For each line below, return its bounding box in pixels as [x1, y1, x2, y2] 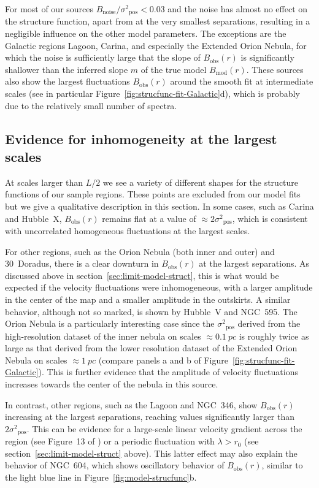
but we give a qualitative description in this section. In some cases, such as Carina [5, 199, 314, 212]
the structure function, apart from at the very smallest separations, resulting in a [5, 15, 310, 28]
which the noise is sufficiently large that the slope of [5, 51, 201, 64]
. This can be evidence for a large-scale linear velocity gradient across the [26, 422, 302, 435]
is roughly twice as [239, 329, 309, 342]
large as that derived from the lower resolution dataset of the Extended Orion [5, 341, 298, 354]
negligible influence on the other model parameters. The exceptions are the [5, 27, 286, 40]
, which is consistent [232, 212, 308, 224]
